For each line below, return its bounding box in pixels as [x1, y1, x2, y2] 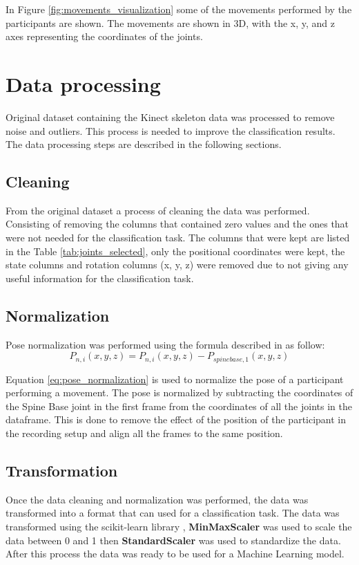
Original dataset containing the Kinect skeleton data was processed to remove [6, 109, 335, 124]
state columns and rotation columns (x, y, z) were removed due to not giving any [6, 257, 349, 272]
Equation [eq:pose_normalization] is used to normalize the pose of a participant [6, 371, 344, 386]
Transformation [6, 460, 118, 481]
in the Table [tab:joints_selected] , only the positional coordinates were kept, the [6, 243, 345, 258]
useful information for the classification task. [6, 270, 194, 285]
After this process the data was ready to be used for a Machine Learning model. [6, 546, 345, 561]
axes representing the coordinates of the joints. [6, 29, 203, 44]
